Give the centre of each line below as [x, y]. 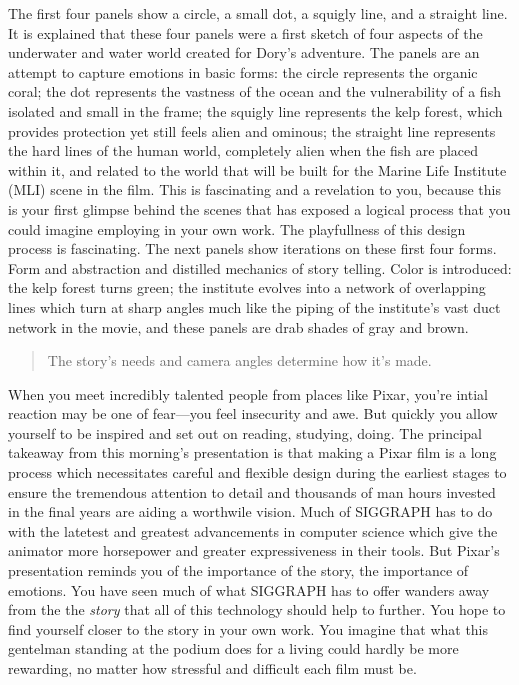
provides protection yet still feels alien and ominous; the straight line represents [252, 130]
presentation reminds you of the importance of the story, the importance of [238, 570]
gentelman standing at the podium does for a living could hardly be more [233, 648]
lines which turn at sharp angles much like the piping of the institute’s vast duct [254, 306]
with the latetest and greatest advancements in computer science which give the [253, 530]
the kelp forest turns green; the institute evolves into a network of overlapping [247, 287]
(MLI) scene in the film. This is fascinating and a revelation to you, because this [255, 189]
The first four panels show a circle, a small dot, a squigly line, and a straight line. [258, 13]
